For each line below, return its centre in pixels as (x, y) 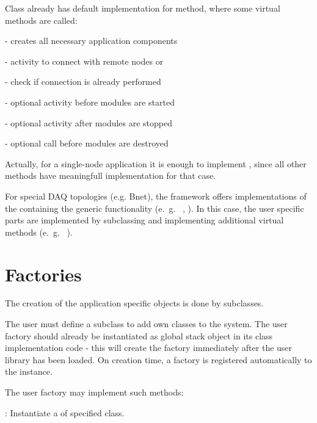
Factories (43, 274)
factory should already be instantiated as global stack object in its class (139, 335)
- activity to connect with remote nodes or (84, 61)
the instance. (29, 371)
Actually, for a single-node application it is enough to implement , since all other (156, 163)
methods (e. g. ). (39, 232)
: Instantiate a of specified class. (65, 412)
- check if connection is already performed (83, 81)
